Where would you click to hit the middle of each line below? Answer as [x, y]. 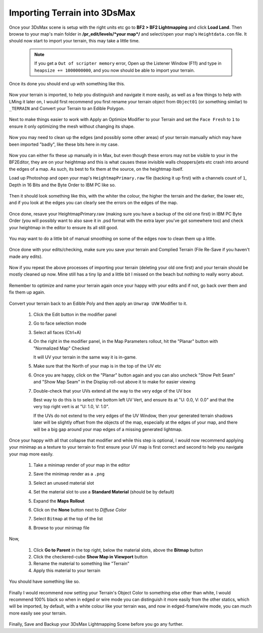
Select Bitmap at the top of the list [68, 519]
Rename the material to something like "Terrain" [81, 564]
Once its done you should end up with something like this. [67, 83]
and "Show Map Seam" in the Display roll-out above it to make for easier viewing [114, 382]
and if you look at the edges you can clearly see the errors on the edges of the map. [93, 203]
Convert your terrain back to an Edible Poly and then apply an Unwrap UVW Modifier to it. [98, 303]
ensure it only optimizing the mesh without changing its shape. [72, 126]
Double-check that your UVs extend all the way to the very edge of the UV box [112, 391]
